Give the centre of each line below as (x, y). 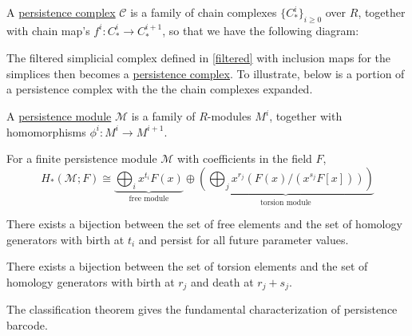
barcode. (27, 325)
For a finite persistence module (82, 158)
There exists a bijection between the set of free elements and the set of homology (204, 224)
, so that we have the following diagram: (261, 30)
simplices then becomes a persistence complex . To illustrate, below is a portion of (206, 73)
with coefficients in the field (245, 158)
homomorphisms (46, 131)
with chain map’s (48, 30)
